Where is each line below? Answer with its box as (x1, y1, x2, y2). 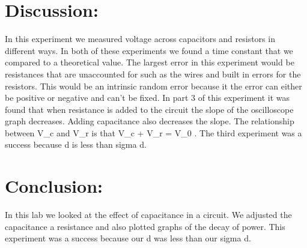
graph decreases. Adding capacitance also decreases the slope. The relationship (5, 115, 294, 127)
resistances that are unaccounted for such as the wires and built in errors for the (5, 67, 301, 80)
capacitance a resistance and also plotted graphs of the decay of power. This (5, 220, 285, 232)
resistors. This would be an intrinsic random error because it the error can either (5, 79, 302, 92)
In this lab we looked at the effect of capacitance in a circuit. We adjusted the (5, 208, 292, 221)
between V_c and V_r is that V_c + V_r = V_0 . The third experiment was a (5, 126, 302, 139)
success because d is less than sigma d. (5, 138, 147, 151)
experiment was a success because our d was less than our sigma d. (5, 232, 251, 244)
